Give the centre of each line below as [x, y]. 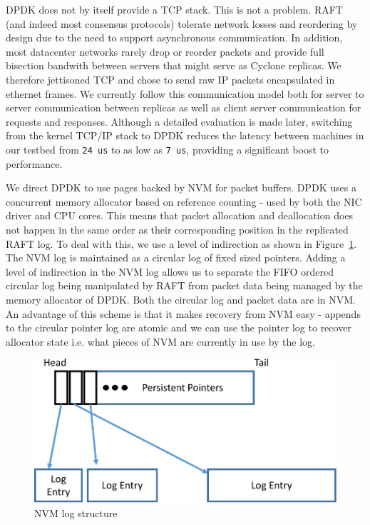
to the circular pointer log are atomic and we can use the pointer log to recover [179, 327]
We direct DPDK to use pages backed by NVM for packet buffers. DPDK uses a [181, 187]
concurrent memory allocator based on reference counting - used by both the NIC [184, 201]
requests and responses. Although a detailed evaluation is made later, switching [179, 121]
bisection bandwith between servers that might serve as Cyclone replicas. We [174, 65]
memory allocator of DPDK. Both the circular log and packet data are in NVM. [181, 299]
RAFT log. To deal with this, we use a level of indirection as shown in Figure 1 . [181, 243]
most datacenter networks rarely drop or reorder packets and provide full [165, 51]
